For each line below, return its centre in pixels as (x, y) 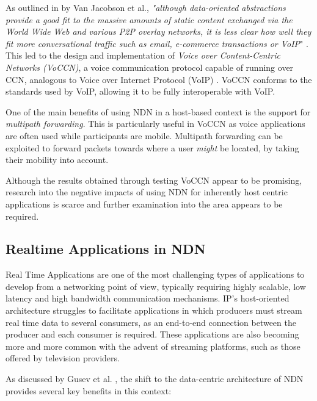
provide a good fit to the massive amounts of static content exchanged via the (149, 19)
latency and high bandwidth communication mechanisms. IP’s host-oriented (148, 298)
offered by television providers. (63, 358)
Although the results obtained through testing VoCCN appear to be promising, (154, 180)
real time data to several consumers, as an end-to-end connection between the (151, 322)
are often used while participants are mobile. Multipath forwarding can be (144, 135)
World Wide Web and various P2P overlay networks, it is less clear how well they (158, 31)
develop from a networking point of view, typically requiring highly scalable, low (156, 286)
